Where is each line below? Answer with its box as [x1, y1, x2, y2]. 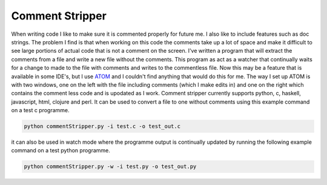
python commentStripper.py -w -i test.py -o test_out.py [24, 163, 197, 170]
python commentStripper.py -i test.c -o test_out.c [24, 123, 181, 130]
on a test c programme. [11, 107, 70, 114]
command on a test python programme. [11, 147, 110, 154]
